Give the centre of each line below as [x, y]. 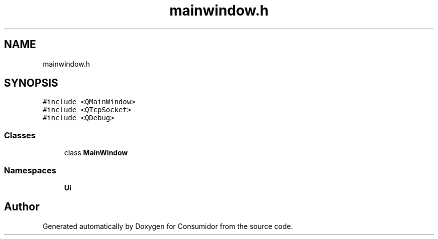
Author [22, 207]
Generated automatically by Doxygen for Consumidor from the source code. [168, 226]
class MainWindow [96, 153]
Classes [20, 135]
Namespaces [30, 170]
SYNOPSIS [31, 83]
